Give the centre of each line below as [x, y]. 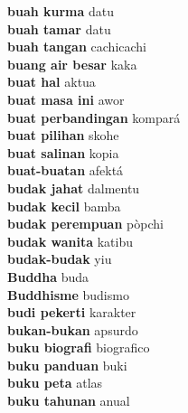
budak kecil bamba [64, 206]
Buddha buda [48, 276]
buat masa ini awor [66, 99]
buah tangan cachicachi [77, 47]
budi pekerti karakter [72, 312]
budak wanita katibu [70, 241]
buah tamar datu [59, 28]
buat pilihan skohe [63, 135]
